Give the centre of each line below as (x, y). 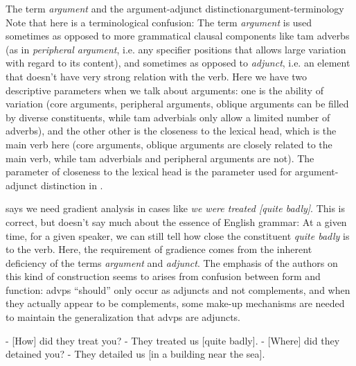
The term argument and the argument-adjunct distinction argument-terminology (175, 8)
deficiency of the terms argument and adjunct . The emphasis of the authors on (172, 262)
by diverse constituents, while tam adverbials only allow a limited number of (168, 117)
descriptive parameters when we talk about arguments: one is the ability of (164, 90)
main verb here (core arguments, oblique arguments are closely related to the (169, 144)
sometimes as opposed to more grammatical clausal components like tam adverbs (178, 36)
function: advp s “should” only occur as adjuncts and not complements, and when (178, 289)
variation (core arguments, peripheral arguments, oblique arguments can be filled (177, 104)
